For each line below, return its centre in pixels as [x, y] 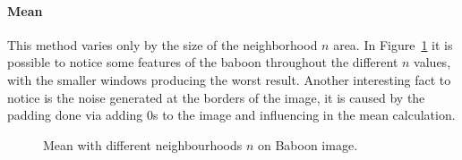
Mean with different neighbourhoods [143, 144]
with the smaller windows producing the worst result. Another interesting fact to [229, 79]
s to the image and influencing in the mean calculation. [304, 115]
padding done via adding [75, 115]
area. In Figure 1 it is [393, 44]
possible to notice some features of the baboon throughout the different [203, 62]
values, [432, 62]
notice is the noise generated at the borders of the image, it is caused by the [216, 97]
